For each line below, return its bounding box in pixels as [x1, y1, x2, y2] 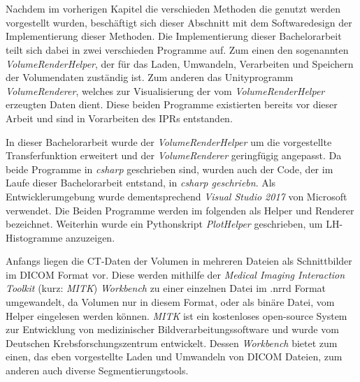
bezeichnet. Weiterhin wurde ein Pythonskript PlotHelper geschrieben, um [6, 216, 323, 231]
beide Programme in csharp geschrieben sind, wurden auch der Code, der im [6, 161, 333, 176]
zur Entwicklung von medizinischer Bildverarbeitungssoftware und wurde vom [6, 322, 339, 337]
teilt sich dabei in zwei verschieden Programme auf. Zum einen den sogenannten [6, 42, 349, 57]
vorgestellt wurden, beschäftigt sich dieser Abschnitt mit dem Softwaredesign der [6, 15, 352, 29]
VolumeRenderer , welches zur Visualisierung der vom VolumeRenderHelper [6, 83, 325, 98]
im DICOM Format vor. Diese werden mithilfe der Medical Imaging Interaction [6, 267, 345, 281]
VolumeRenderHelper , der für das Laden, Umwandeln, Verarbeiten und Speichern [6, 56, 354, 71]
